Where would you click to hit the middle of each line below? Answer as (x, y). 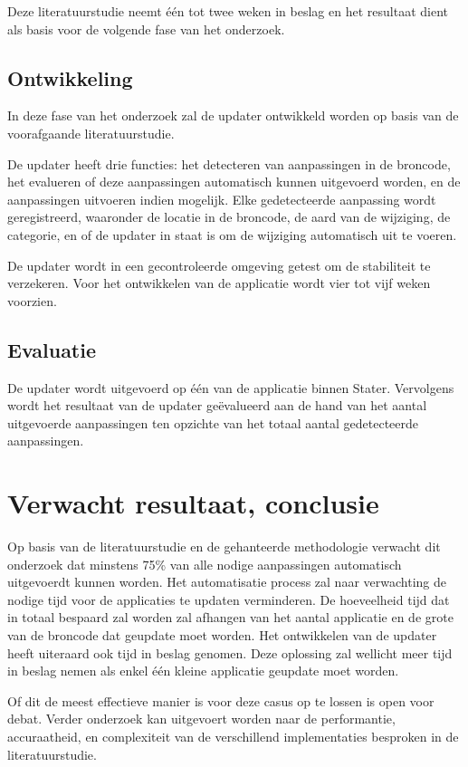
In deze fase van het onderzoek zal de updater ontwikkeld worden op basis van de (233, 115)
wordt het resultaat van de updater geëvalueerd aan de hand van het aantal (217, 405)
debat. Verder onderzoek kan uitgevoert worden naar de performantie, (201, 719)
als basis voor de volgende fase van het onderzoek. (146, 29)
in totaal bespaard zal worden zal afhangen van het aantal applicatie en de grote (230, 617)
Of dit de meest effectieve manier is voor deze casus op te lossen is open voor (221, 700)
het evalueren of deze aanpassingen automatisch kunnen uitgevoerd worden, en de (234, 182)
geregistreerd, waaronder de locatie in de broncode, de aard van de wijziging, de (229, 217)
